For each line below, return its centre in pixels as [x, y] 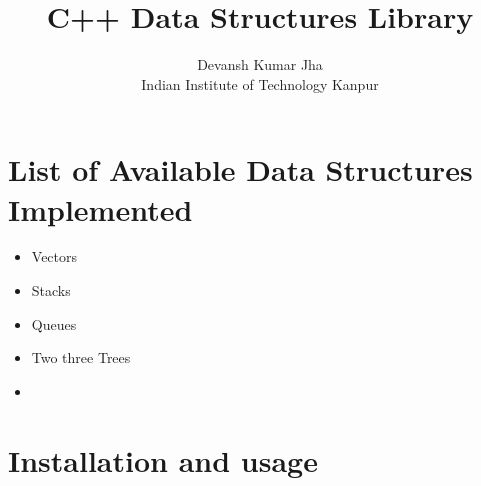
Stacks [51, 290]
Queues [54, 323]
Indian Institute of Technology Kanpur [260, 83]
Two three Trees [81, 357]
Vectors [54, 256]
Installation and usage [163, 459]
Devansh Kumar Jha [260, 64]
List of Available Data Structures [240, 169]
